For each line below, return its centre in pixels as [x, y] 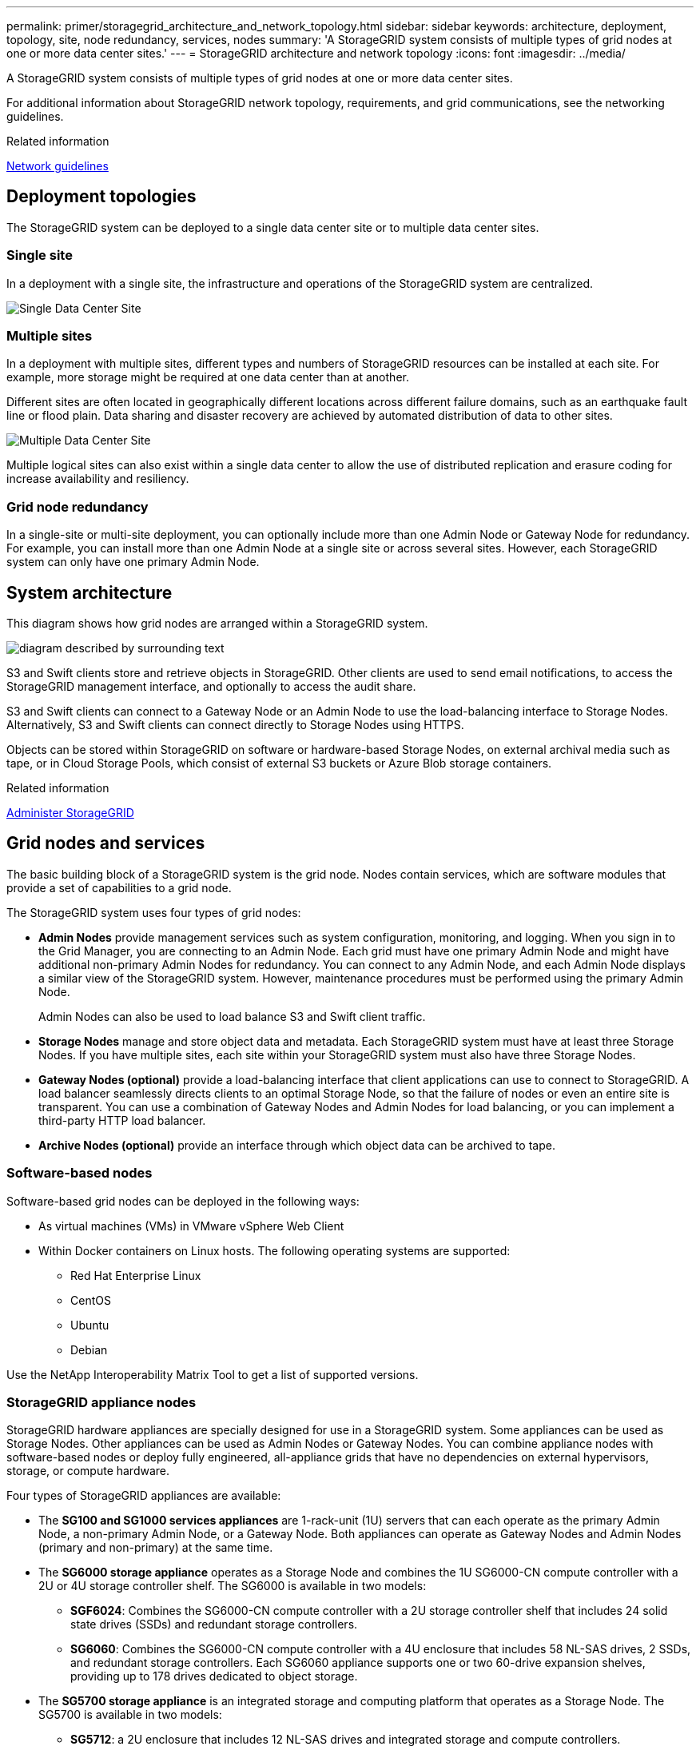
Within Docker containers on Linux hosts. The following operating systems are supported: [274, 1250]
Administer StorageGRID [70, 812]
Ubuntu [90, 1325]
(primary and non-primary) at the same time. [156, 1548]
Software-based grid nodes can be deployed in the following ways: [183, 1201]
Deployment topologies [101, 197]
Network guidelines [58, 166]
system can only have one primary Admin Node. [133, 562]
